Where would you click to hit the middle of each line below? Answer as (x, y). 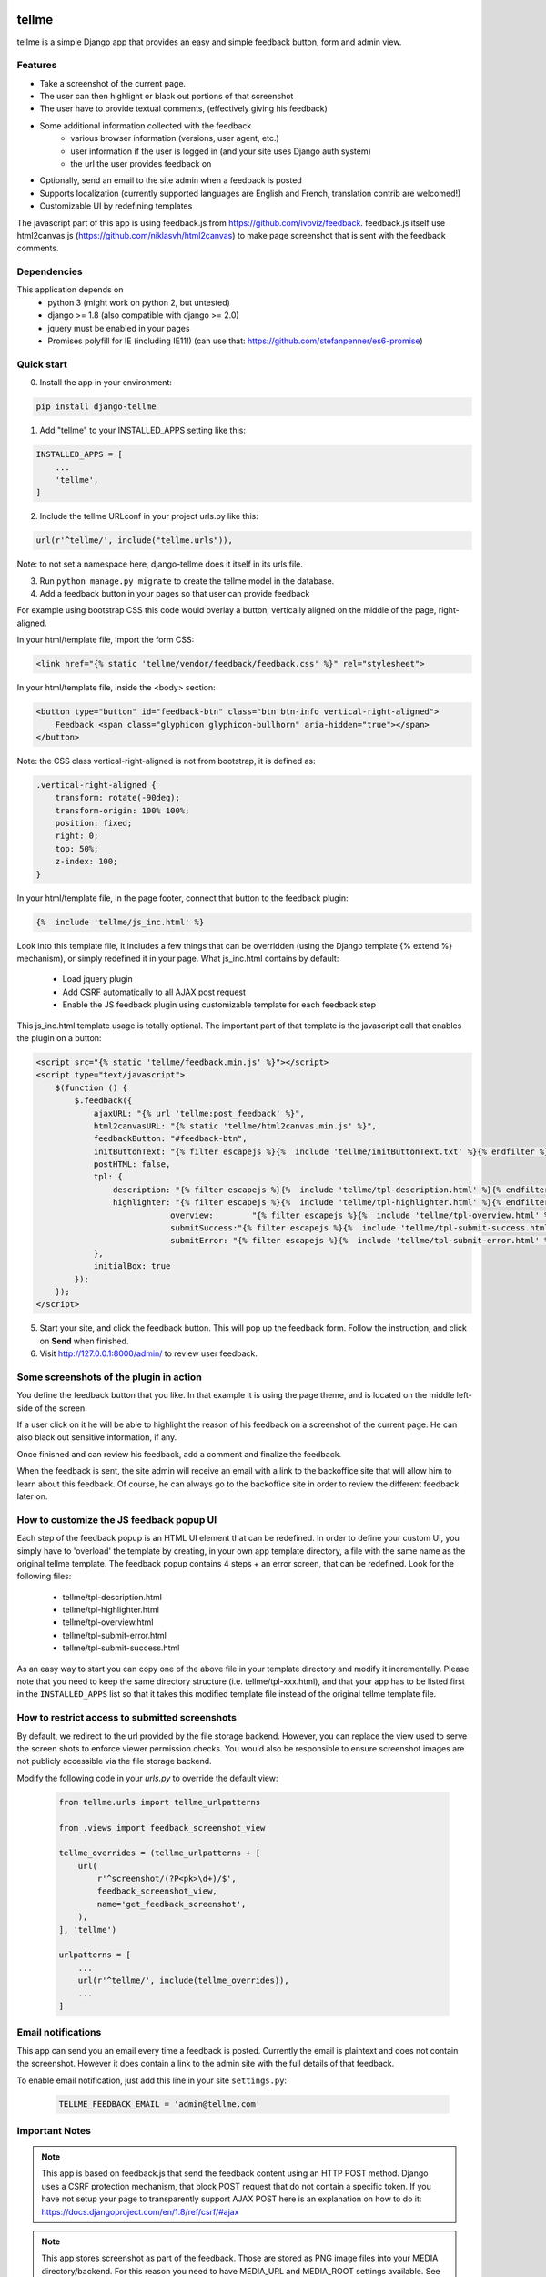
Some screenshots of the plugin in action (109, 1377)
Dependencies (50, 271)
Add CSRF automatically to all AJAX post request (154, 992)
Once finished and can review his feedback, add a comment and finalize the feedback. (179, 1454)
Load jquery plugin (98, 979)
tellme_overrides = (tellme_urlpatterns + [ (160, 1853)
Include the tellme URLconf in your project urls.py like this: (149, 516)
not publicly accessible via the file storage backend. (115, 1761)
